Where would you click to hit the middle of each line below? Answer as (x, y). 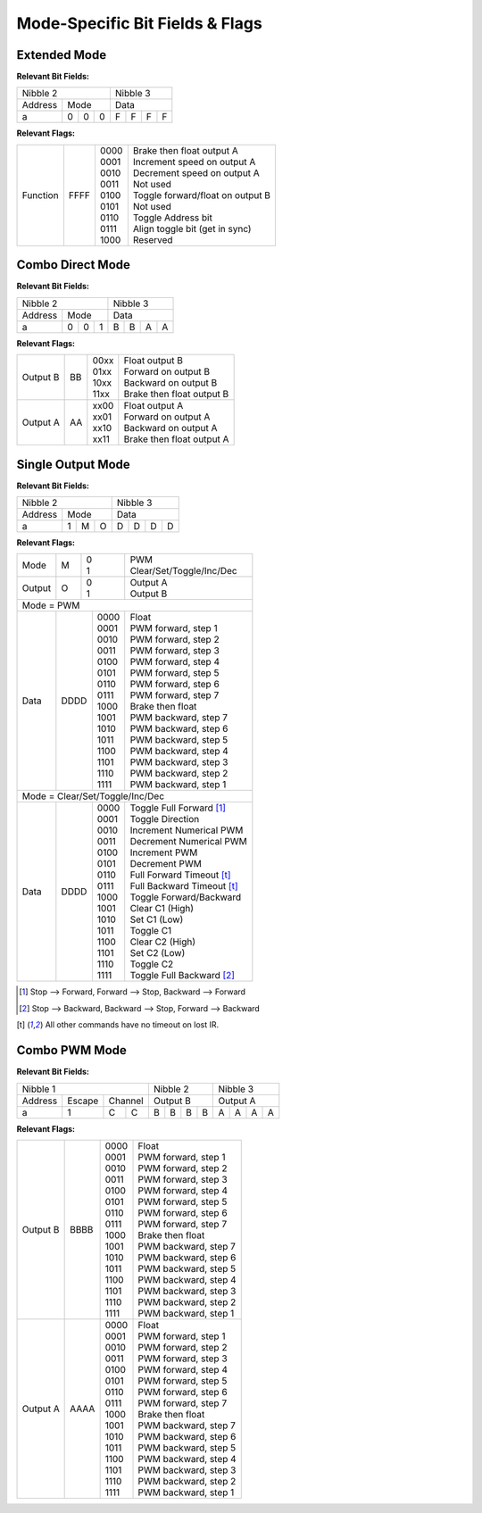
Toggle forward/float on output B (202, 195)
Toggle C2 (152, 964)
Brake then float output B (176, 395)
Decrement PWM (166, 864)
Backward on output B (170, 383)
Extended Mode (62, 55)
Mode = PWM (51, 605)
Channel (126, 1101)
